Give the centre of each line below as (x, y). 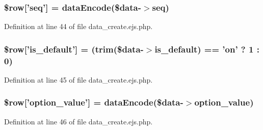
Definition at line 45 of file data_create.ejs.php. (78, 79)
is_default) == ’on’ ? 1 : (207, 49)
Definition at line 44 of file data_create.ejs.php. (78, 26)
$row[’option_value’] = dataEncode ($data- (94, 102)
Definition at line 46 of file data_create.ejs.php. (78, 121)
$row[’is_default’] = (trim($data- (74, 49)
